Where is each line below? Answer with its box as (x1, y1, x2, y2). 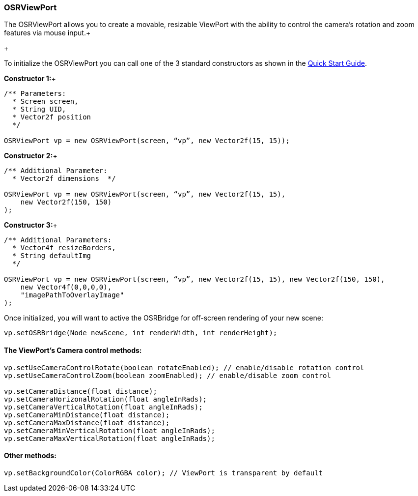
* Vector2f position (12, 113, 91, 121)
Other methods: (4, 451, 56, 460)
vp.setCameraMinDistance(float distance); (4, 410, 170, 419)
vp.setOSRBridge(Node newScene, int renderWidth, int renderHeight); (4, 329, 278, 337)
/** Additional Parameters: (4, 236, 112, 244)
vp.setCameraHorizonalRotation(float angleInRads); (4, 395, 207, 403)
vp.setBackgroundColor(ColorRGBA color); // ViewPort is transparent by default (4, 468, 323, 477)
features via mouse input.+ (4, 29, 91, 37)
